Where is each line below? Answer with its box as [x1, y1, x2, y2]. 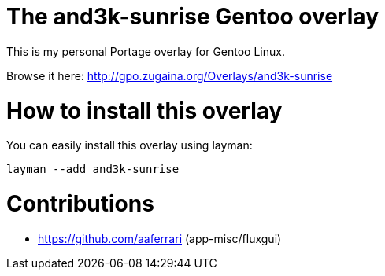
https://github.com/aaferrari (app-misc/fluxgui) [38, 231, 282, 245]
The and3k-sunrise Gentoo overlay [6, 3, 379, 30]
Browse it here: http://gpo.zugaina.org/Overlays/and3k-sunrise [6, 68, 333, 83]
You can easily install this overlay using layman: [6, 138, 253, 153]
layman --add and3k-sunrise [6, 163, 180, 176]
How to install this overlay [6, 97, 283, 124]
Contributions [6, 190, 154, 217]
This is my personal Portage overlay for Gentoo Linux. [6, 44, 285, 58]
